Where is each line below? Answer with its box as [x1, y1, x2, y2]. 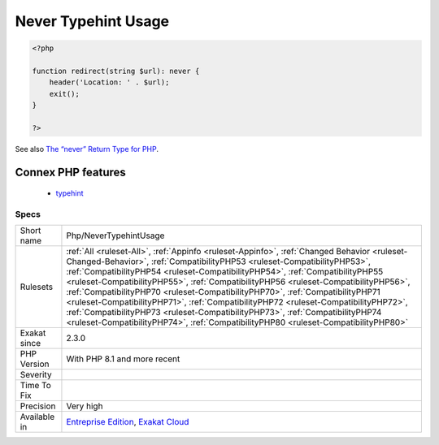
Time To [20, 380, 52, 391]
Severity [20, 369, 52, 381]
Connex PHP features [15, 165, 126, 179]
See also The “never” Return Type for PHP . [15, 144, 159, 153]
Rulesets [20, 281, 53, 292]
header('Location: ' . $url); [49, 78, 170, 87]
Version [20, 358, 50, 369]
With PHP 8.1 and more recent [66, 353, 180, 365]
